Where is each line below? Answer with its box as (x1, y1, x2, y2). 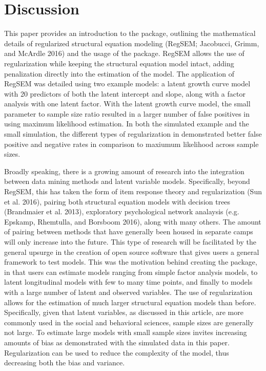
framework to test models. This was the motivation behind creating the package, (4, 256, 257, 267)
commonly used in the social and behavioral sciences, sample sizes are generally (4, 317, 254, 327)
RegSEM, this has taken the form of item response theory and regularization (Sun (4, 186, 262, 197)
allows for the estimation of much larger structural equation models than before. (4, 296, 256, 307)
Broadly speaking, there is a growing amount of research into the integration (4, 165, 244, 176)
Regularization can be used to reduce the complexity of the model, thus (4, 347, 229, 358)
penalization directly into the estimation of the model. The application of (4, 68, 234, 79)
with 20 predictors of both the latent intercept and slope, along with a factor (4, 88, 245, 99)
